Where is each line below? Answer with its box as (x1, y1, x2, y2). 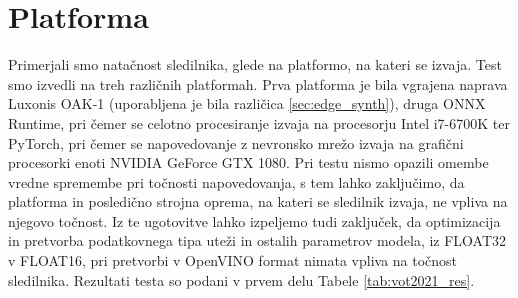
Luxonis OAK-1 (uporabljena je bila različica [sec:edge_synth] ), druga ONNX (8, 93, 486, 114)
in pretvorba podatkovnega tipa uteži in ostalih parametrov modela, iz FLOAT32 (8, 230, 507, 251)
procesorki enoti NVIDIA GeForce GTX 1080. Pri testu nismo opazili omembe (8, 152, 489, 173)
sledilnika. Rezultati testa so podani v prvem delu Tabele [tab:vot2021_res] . (8, 269, 475, 290)
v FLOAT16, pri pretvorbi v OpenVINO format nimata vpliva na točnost (8, 250, 458, 271)
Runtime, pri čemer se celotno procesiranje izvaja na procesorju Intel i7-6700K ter (8, 112, 510, 133)
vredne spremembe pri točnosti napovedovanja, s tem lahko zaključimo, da (8, 171, 465, 192)
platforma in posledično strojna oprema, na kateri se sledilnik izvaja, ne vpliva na (8, 191, 508, 212)
